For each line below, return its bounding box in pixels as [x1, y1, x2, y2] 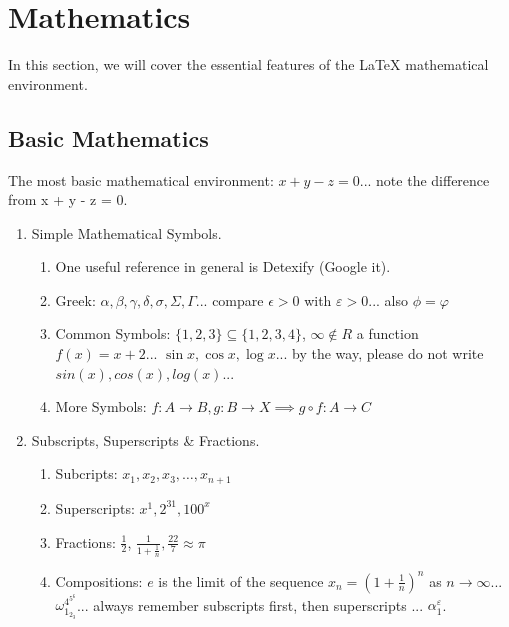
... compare [195, 289, 264, 310]
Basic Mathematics [8, 122, 209, 153]
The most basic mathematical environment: [8, 169, 274, 190]
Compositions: [55, 570, 143, 591]
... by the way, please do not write [275, 343, 484, 364]
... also [368, 289, 409, 310]
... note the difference [359, 169, 490, 190]
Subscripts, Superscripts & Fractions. [31, 429, 260, 450]
